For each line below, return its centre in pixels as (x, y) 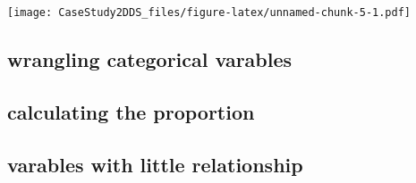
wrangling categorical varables (150, 59)
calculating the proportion (131, 111)
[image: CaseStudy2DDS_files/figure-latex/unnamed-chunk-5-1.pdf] (209, 12)
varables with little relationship (155, 164)
